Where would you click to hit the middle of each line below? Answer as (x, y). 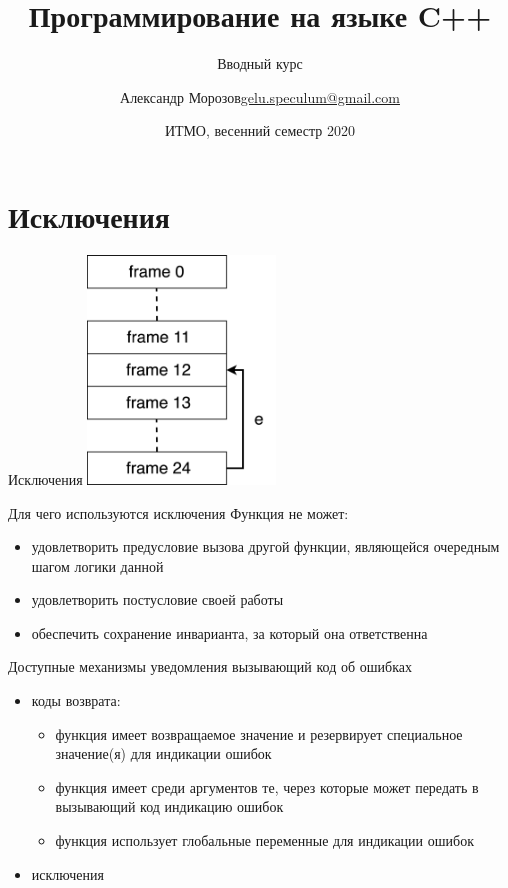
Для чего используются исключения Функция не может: (178, 512)
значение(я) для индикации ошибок (163, 753)
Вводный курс (260, 63)
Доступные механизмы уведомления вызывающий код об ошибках (210, 666)
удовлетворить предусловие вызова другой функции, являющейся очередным (265, 546)
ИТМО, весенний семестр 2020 (260, 130)
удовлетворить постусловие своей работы (157, 599)
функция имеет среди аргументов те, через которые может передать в (267, 786)
